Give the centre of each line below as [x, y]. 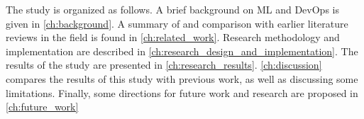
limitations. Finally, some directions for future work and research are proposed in [182, 92]
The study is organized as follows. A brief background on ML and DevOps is [172, 9]
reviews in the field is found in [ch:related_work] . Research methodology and [173, 37]
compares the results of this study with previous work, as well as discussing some [182, 78]
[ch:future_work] [42, 107]
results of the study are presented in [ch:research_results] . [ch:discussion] [164, 65]
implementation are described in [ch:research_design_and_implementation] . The [182, 51]
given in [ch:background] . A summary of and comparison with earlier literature [177, 23]
